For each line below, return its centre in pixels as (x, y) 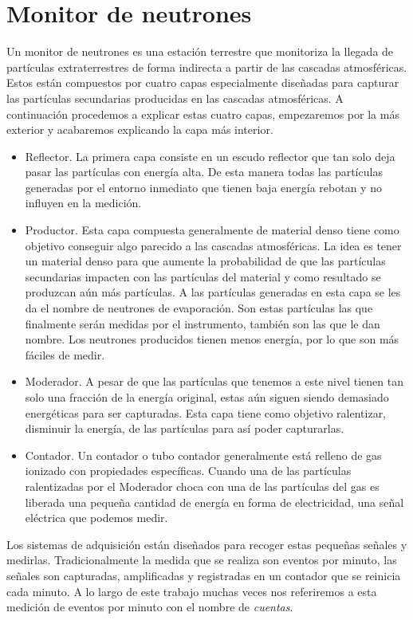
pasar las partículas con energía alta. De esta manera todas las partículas (204, 172)
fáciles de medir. (65, 354)
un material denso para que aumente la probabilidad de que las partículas (205, 261)
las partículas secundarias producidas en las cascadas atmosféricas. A (175, 98)
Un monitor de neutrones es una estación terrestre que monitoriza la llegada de (200, 51)
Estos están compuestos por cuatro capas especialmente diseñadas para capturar (203, 82)
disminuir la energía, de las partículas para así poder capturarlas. (185, 428)
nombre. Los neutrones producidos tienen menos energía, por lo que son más (212, 339)
